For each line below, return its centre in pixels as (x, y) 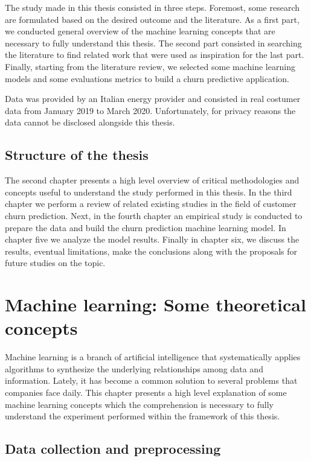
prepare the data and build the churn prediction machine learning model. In (146, 227)
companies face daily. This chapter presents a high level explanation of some (146, 392)
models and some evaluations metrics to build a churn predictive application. (147, 78)
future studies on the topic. (55, 263)
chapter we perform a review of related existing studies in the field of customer (151, 204)
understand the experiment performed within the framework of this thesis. (143, 416)
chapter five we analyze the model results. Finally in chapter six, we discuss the (152, 239)
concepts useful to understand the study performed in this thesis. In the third (149, 192)
